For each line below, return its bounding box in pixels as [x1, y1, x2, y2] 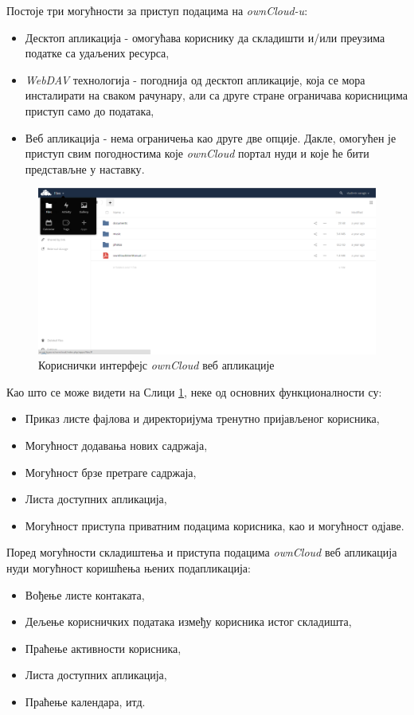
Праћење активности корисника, [25, 639, 182, 656]
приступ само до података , [25, 102, 154, 119]
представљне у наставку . [25, 160, 145, 177]
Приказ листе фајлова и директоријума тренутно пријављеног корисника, [25, 410, 380, 427]
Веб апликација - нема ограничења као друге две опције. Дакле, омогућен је [25, 129, 396, 146]
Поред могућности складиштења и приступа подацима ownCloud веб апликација [6, 544, 397, 561]
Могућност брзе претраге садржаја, [25, 463, 197, 480]
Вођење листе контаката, [25, 586, 145, 603]
